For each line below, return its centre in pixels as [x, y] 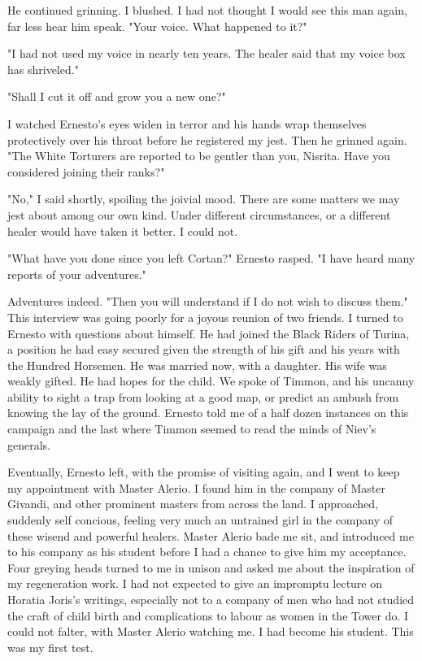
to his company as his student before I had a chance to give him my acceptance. [207, 552]
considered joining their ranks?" [86, 171]
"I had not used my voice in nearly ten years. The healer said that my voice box [207, 53]
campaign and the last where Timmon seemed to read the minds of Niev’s [192, 429]
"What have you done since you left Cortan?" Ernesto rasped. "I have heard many [211, 258]
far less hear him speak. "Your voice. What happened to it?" [157, 26]
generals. [29, 444]
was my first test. [50, 647]
